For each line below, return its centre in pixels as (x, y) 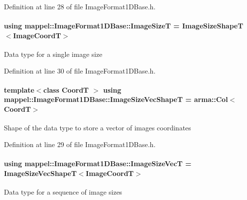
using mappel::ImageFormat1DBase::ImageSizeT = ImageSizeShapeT (124, 26)
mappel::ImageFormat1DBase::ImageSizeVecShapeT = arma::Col (116, 99)
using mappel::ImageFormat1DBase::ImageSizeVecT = (98, 163)
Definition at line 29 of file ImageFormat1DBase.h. (80, 144)
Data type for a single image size (53, 54)
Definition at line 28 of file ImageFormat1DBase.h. (80, 6)
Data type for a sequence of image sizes (63, 191)
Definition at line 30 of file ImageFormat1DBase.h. (80, 70)
